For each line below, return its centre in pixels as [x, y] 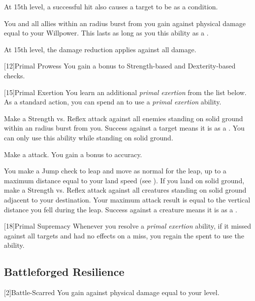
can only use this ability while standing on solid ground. [89, 137]
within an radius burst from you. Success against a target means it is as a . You [124, 128]
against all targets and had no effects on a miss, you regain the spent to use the [124, 235]
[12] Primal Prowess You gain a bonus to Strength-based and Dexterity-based [120, 66]
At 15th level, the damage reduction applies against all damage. [100, 49]
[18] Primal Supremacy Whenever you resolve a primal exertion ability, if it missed [128, 226]
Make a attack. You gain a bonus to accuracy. [73, 154]
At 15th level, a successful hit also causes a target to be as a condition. [111, 6]
